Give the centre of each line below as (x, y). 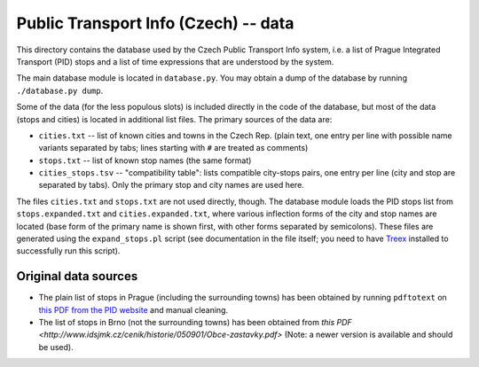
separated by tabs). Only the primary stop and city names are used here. (172, 185)
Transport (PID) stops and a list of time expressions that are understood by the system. (175, 61)
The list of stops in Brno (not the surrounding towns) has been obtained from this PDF (195, 323)
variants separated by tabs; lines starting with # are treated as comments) (173, 148)
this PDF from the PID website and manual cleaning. (133, 309)
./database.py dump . (60, 90)
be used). (56, 347)
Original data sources (77, 276)
